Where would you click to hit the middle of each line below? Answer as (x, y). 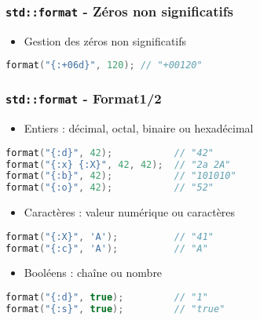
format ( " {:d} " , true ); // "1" (107, 298)
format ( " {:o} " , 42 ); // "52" (110, 188)
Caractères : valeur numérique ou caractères (130, 212)
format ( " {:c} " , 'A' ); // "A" (107, 248)
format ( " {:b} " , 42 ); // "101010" (121, 176)
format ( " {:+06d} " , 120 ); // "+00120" (104, 65)
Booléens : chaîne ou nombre (93, 273)
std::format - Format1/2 (84, 98)
